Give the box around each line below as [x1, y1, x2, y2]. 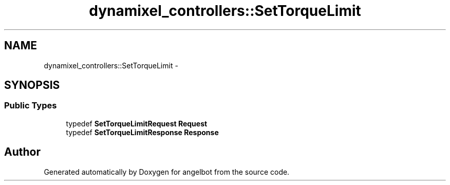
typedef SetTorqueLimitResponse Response [66, 127, 219, 137]
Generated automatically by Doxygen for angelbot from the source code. [44, 167, 290, 176]
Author [4, 145, 41, 159]
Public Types [4, 100, 57, 111]
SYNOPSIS [4, 79, 60, 92]
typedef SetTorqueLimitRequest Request [66, 119, 208, 128]
